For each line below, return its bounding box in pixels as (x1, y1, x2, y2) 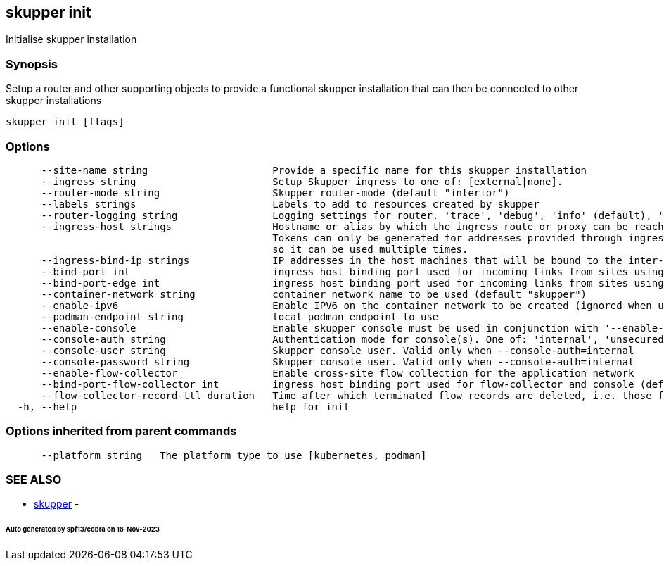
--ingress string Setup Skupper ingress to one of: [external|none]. (41, 175, 563, 187)
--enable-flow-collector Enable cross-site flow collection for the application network (41, 367, 634, 379)
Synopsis (6, 56, 58, 71)
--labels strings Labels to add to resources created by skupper (41, 198, 539, 210)
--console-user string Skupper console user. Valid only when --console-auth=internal (41, 344, 634, 356)
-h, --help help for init (17, 401, 350, 413)
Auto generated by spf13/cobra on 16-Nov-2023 (6, 525, 160, 534)
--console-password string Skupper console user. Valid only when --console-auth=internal (41, 356, 634, 367)
